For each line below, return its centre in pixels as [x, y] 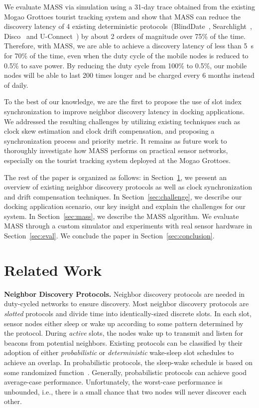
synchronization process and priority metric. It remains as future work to [116, 140]
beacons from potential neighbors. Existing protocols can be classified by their [123, 342]
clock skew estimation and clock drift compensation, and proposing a [109, 131]
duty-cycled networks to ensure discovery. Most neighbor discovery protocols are [127, 304]
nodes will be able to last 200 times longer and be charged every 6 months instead [129, 75]
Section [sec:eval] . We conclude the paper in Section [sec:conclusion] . [109, 236]
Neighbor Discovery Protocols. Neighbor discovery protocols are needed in [125, 294]
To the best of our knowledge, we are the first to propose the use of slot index [123, 102]
